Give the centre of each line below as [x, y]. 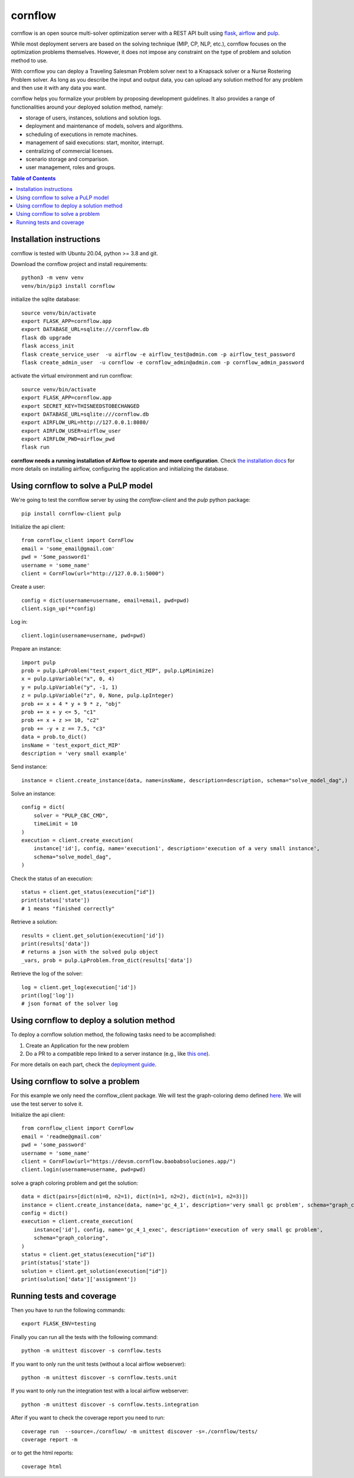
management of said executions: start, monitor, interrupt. [95, 142]
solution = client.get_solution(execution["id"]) [95, 1271]
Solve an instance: [33, 794]
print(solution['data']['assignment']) [79, 1279]
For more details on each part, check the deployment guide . [84, 1065]
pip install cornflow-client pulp [71, 513]
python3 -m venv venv [53, 278]
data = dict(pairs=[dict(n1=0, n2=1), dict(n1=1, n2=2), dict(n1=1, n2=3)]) [135, 1197]
